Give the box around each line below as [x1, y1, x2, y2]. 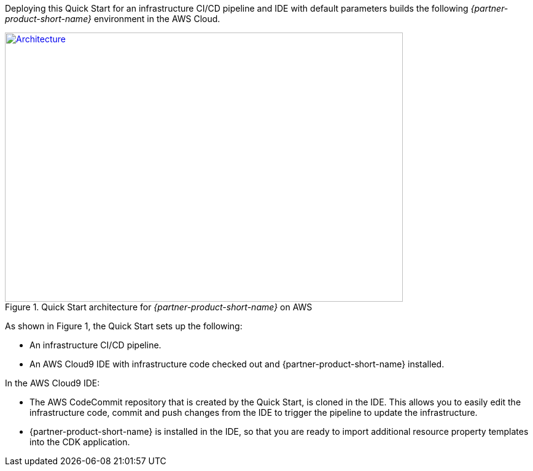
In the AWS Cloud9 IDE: [5, 378, 100, 388]
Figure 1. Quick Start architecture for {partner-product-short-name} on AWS [5, 302, 313, 312]
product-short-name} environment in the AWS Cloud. [5, 13, 220, 24]
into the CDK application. [29, 437, 130, 447]
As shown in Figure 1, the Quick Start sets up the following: [5, 321, 243, 331]
